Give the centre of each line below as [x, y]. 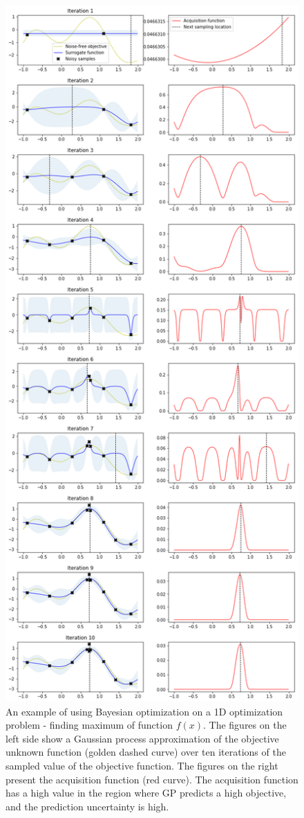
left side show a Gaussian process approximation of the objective [142, 738]
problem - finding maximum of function [89, 725]
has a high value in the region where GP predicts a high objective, [146, 793]
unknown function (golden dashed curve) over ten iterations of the [146, 752]
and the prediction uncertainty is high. [87, 806]
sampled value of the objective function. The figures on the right [142, 765]
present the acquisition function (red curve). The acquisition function [152, 779]
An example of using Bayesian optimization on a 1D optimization [144, 711]
